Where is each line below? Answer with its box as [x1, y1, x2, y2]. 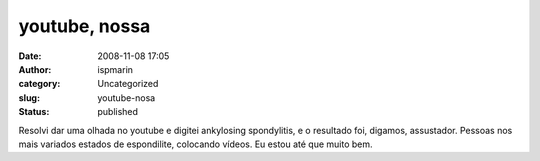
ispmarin [97, 63, 134, 75]
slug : [18, 91, 40, 104]
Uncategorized [97, 78, 159, 90]
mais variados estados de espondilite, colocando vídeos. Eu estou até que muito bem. [18, 138, 374, 150]
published [97, 106, 139, 118]
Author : [18, 63, 52, 75]
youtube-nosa [97, 91, 156, 104]
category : [18, 78, 61, 90]
